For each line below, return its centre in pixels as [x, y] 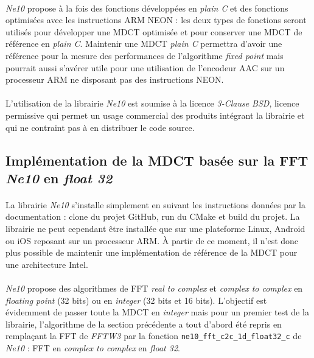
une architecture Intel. [47, 264]
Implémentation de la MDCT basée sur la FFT [157, 160]
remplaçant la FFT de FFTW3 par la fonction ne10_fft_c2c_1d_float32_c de [154, 336]
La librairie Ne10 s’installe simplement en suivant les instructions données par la [155, 204]
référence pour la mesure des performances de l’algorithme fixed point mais [145, 55]
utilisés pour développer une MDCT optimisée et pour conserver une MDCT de [154, 31]
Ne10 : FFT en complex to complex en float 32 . [93, 348]
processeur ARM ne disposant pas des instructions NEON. [115, 79]
